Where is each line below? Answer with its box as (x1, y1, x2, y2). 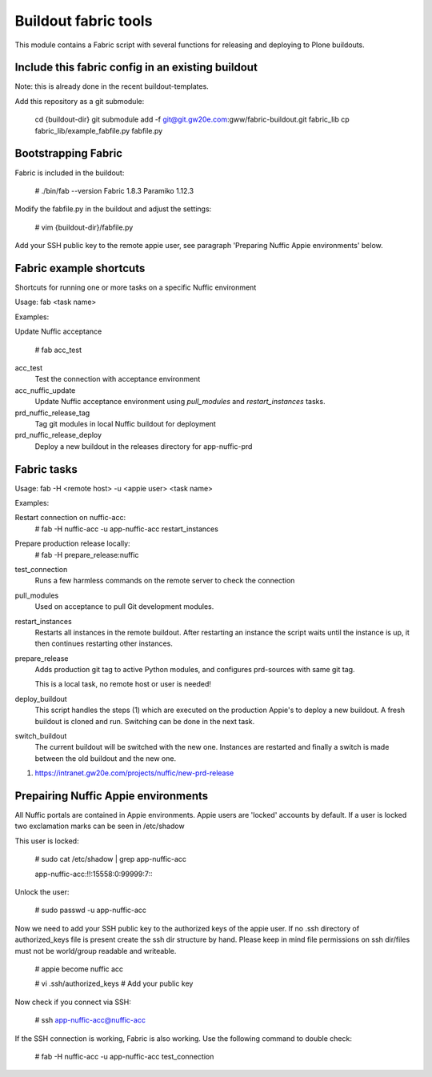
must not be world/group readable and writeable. (14, 946, 177, 955)
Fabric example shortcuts (14, 261, 146, 275)
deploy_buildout (14, 694, 67, 703)
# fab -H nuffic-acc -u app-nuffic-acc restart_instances (34, 524, 219, 534)
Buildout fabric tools (14, 12, 153, 30)
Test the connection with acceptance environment (34, 374, 201, 384)
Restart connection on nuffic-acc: (14, 513, 126, 522)
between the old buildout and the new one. (34, 753, 176, 763)
